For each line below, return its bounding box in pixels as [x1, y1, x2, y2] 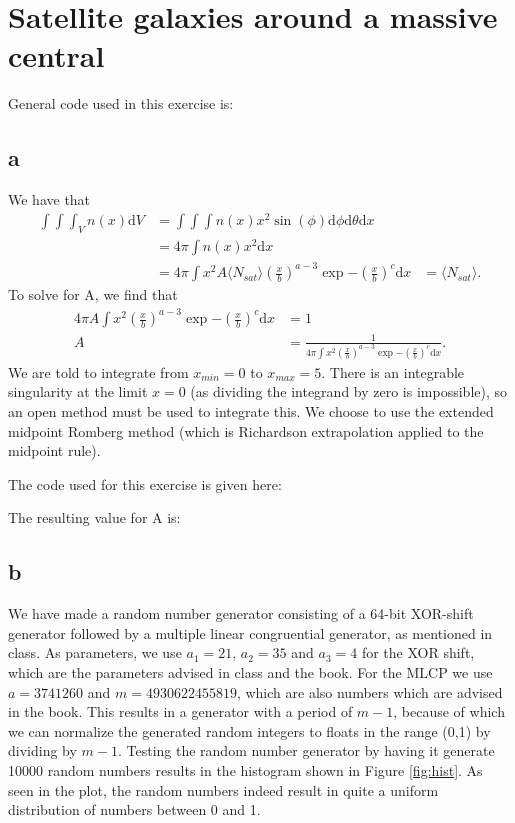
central [8, 35, 105, 76]
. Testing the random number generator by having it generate [117, 740, 495, 761]
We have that [8, 189, 91, 210]
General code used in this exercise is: [8, 93, 234, 114]
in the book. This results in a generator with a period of [8, 701, 353, 722]
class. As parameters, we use [8, 642, 182, 663]
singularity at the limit [8, 381, 148, 402]
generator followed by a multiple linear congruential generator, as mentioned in [8, 622, 493, 643]
